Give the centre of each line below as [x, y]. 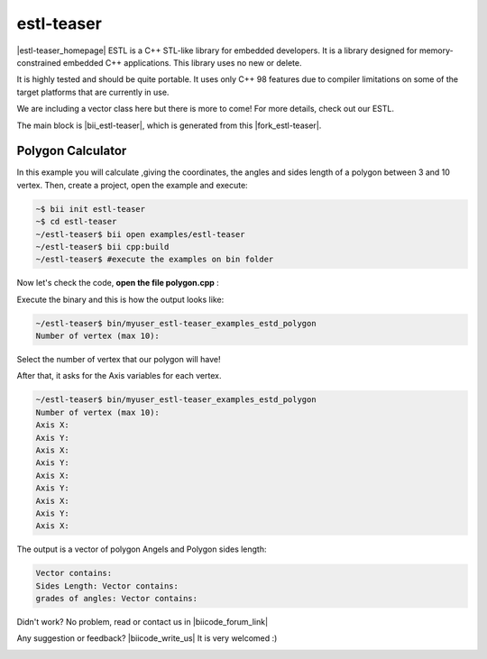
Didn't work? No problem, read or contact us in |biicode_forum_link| [142, 622]
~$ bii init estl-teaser [91, 209]
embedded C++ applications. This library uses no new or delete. [183, 62]
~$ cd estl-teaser [76, 222]
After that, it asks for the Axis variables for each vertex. [119, 376]
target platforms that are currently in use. [93, 92]
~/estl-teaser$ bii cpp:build [102, 247]
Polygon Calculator [72, 151]
